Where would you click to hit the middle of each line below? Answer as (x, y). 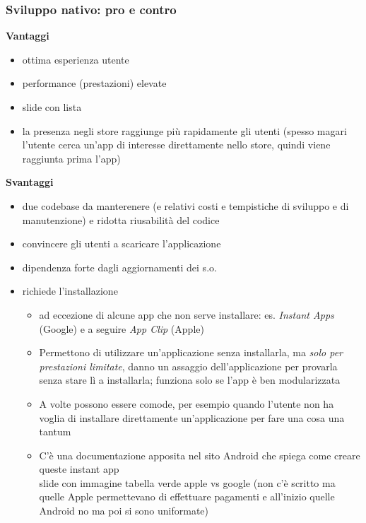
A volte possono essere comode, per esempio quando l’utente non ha (187, 403)
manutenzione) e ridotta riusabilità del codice (121, 219)
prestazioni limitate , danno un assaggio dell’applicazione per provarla (188, 366)
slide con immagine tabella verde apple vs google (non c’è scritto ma (187, 482)
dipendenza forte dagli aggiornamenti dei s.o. (119, 267)
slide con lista (52, 107)
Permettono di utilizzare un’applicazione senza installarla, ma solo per (191, 352)
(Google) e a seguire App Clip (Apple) (122, 328)
